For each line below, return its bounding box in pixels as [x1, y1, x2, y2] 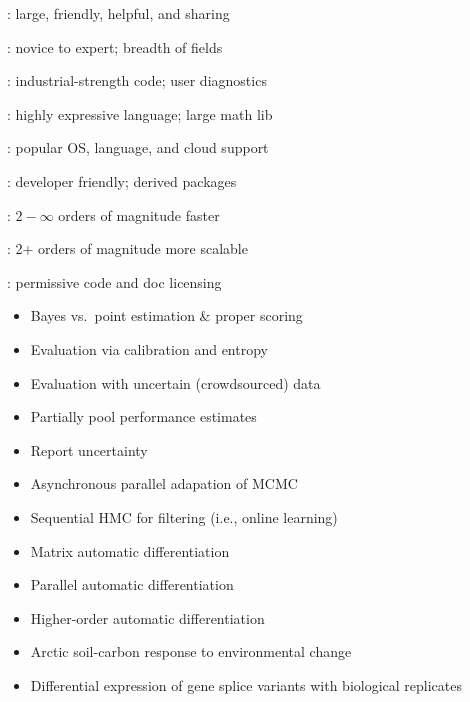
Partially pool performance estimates [30, 406, 257, 427]
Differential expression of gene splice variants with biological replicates [30, 674, 463, 695]
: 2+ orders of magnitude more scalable [7, 238, 248, 259]
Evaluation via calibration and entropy [30, 338, 268, 359]
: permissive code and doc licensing [7, 271, 222, 292]
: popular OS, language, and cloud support [7, 137, 269, 158]
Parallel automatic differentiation [30, 574, 234, 595]
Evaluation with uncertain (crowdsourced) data [30, 372, 321, 393]
